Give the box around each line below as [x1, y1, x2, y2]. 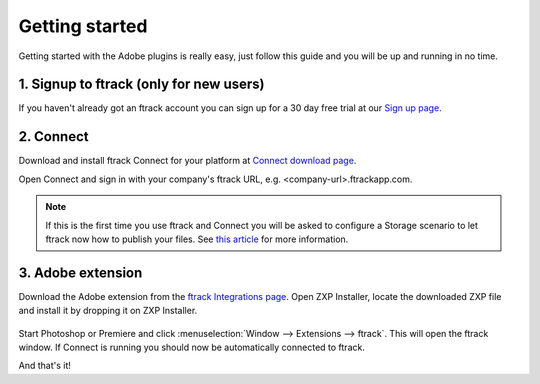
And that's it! [18, 360, 72, 372]
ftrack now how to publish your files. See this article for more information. [45, 233, 349, 245]
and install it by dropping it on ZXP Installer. [18, 305, 198, 317]
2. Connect [18, 128, 89, 145]
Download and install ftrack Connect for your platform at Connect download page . [18, 155, 357, 167]
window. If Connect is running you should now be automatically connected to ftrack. [18, 341, 365, 353]
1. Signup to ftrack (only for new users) [18, 76, 265, 93]
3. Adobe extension [18, 264, 143, 281]
